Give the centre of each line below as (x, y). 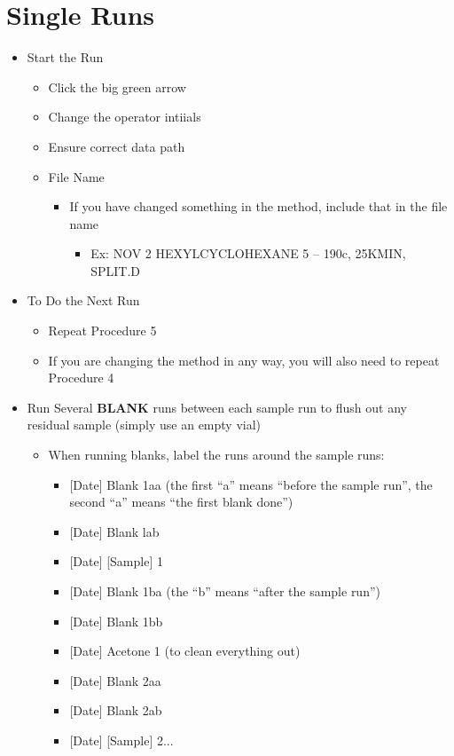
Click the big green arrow (117, 87)
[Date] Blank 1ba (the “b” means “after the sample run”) (225, 591)
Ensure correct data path (117, 146)
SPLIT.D (116, 270)
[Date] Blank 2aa (115, 680)
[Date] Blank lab (114, 531)
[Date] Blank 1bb (116, 621)
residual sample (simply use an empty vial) (144, 425)
